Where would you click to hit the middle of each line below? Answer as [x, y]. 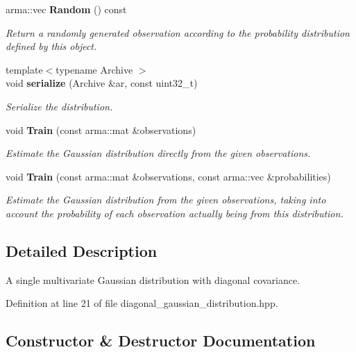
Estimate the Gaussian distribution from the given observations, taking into [166, 200]
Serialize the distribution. [59, 106]
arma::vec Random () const [66, 9]
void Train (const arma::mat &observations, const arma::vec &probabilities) [168, 176]
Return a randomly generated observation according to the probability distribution [178, 32]
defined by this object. [51, 46]
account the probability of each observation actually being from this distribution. [175, 213]
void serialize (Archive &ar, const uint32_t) [102, 83]
